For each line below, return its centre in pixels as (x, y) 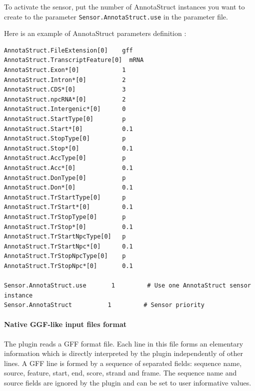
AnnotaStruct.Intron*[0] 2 (65, 80)
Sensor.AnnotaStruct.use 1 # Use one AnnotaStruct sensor (127, 286)
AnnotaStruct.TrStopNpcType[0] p (65, 256)
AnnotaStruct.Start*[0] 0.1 (68, 129)
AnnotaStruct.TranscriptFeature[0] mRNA (74, 60)
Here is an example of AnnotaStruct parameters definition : (95, 33)
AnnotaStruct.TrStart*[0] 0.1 (68, 207)
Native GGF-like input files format (65, 324)
